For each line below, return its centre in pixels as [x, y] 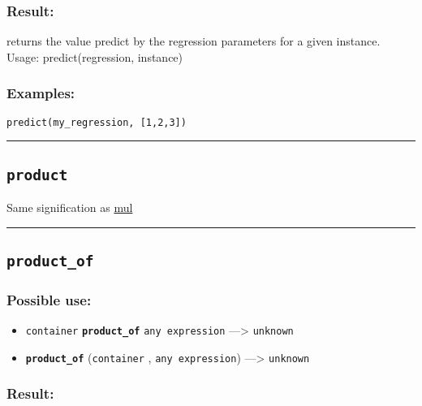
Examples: [41, 93]
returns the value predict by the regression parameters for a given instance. [194, 41]
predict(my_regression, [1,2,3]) [97, 122]
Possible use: [49, 299]
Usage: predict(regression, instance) [95, 56]
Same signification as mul [70, 207]
